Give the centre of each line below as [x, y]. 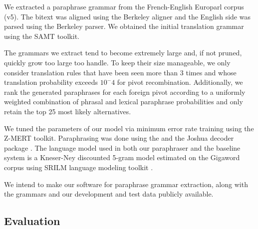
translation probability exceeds [51, 82]
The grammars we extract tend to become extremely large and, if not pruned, [123, 53]
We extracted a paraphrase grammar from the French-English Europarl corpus [124, 6]
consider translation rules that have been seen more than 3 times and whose [120, 72]
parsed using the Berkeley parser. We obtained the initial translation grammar [124, 26]
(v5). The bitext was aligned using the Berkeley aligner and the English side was [127, 16]
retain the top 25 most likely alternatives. [68, 111]
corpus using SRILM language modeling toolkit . [79, 167]
